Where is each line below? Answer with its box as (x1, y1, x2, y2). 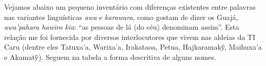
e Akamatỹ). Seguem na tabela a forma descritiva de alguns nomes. (4, 51, 216, 62)
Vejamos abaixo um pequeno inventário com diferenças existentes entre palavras (4, 2, 256, 12)
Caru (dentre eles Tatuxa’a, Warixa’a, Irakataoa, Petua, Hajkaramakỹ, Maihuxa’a (4, 41, 262, 52)
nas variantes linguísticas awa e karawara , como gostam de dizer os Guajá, (4, 11, 238, 22)
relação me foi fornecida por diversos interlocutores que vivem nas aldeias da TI (4, 31, 256, 42)
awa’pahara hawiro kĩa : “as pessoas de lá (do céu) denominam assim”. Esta (4, 21, 239, 32)
